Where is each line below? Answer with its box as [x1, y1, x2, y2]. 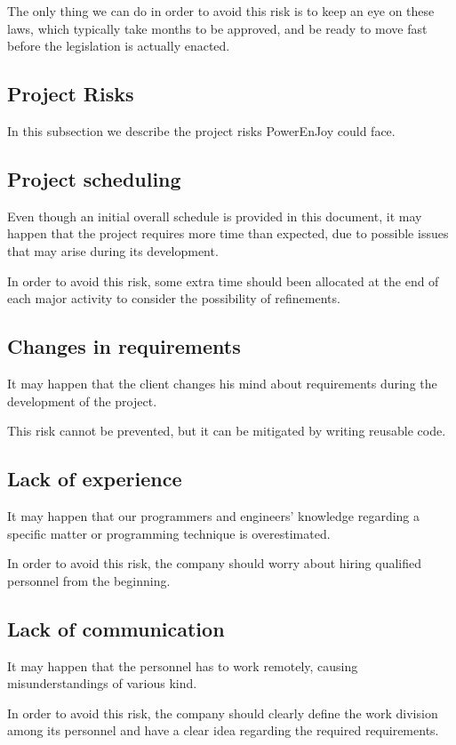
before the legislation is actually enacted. [7, 36, 230, 55]
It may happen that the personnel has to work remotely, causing [7, 656, 358, 675]
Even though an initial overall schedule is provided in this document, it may [7, 206, 422, 225]
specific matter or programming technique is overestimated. [7, 524, 331, 542]
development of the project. [7, 391, 157, 410]
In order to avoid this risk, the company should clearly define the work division [7, 703, 438, 722]
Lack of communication [7, 614, 225, 642]
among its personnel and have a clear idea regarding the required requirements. [7, 721, 439, 740]
